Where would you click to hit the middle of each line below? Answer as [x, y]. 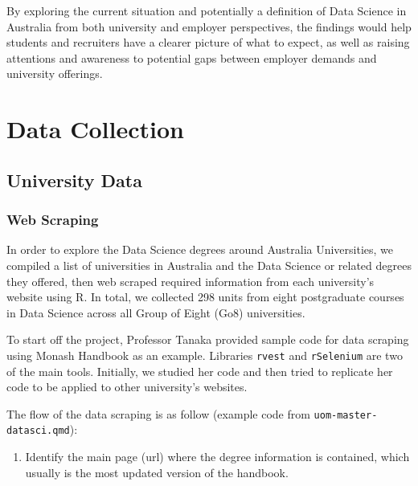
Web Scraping [53, 220]
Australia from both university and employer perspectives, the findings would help [209, 26]
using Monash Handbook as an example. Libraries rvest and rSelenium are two [205, 355]
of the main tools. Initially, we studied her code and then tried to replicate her [200, 371]
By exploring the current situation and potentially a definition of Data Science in [207, 10]
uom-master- [346, 415]
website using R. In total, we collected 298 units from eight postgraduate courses [205, 297]
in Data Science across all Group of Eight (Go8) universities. [156, 312]
